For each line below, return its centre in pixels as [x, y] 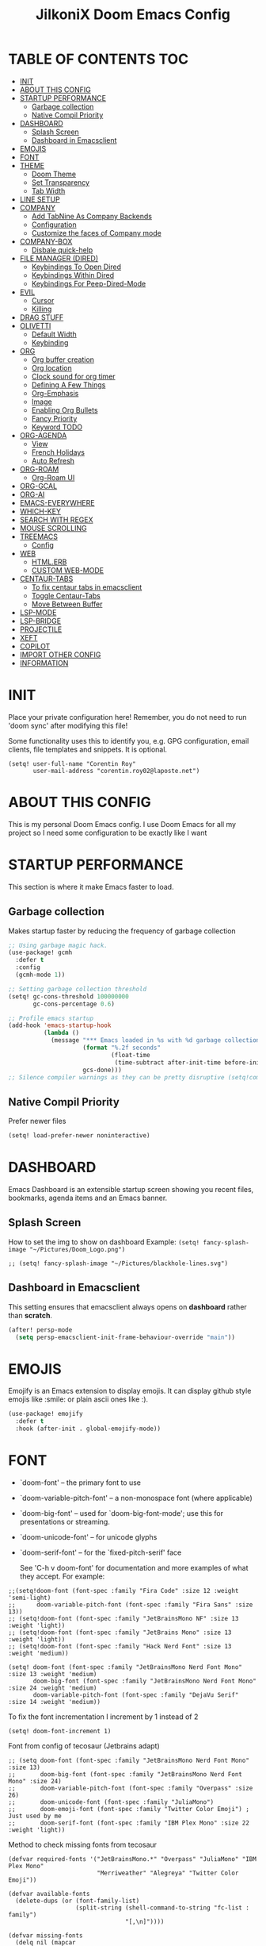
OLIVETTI [35, 325]
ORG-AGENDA [43, 435]
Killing [42, 309]
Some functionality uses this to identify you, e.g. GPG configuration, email [129, 740]
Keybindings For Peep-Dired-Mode [89, 283]
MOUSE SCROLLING [53, 528]
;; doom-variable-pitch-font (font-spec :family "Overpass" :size [131, 1788]
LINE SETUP [40, 199]
